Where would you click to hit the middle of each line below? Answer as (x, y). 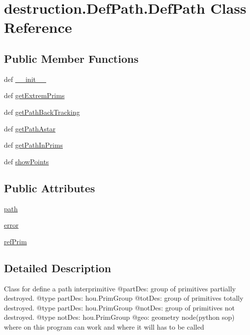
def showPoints (27, 161)
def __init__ (25, 79)
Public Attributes (50, 188)
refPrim (15, 241)
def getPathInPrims (33, 145)
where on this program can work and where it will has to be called (104, 326)
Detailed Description (58, 268)
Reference (38, 27)
